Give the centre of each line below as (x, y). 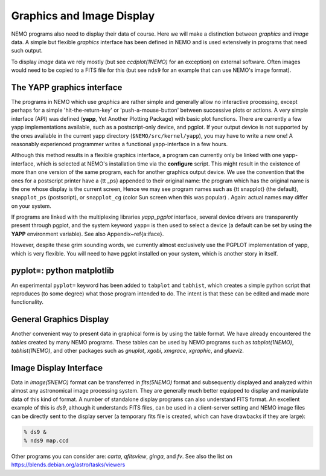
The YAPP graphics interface (67, 87)
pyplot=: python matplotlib (63, 271)
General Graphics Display (60, 319)
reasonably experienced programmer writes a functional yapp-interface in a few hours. (120, 144)
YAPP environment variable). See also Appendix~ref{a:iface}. (88, 234)
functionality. (27, 302)
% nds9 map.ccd (46, 440)
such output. (27, 51)
